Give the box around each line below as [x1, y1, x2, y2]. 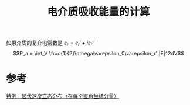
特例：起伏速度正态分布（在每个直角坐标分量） [6, 92, 119, 99]
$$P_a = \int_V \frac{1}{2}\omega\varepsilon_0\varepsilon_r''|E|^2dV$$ [12, 50, 185, 57]
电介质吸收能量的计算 [46, 5, 150, 19]
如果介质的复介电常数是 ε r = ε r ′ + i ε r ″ [6, 39, 95, 47]
